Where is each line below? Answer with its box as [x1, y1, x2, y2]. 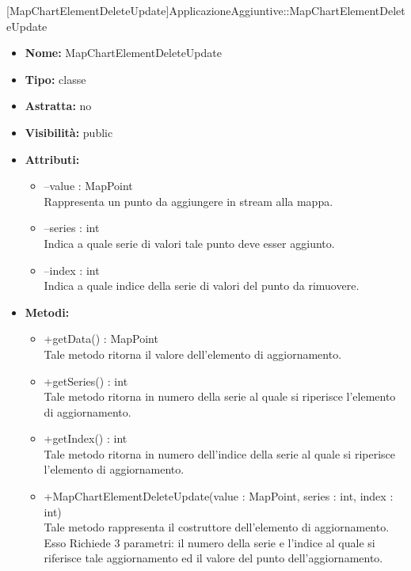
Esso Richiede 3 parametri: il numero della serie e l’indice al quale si [44, 534, 375, 550]
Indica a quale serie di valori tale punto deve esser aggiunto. [44, 234, 335, 251]
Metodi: [25, 303, 70, 320]
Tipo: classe [25, 70, 86, 87]
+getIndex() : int [44, 430, 127, 447]
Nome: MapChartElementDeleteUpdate [25, 44, 222, 61]
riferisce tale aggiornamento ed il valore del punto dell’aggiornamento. [44, 550, 383, 566]
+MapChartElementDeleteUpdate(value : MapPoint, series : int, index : [44, 488, 394, 504]
